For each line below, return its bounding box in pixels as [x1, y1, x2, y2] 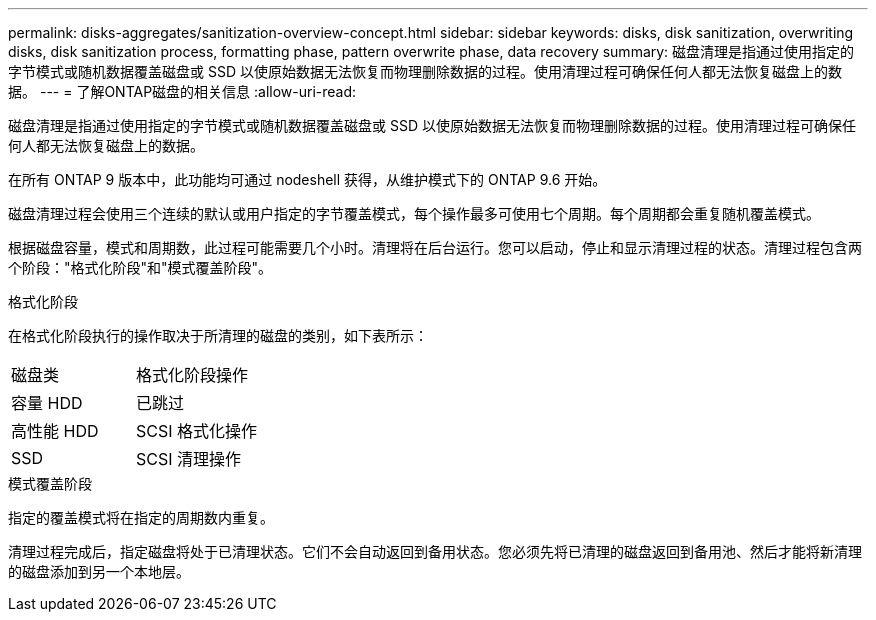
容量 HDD [11, 393, 83, 413]
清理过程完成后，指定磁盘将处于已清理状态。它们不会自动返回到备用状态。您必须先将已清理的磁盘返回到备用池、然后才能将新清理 [8, 543, 862, 560]
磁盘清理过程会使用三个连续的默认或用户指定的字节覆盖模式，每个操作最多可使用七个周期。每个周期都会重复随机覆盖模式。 [8, 205, 820, 222]
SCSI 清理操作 [136, 449, 242, 469]
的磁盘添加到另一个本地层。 [8, 563, 190, 580]
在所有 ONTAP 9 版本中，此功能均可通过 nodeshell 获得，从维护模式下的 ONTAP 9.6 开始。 [8, 171, 607, 188]
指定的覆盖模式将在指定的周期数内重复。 [8, 509, 274, 526]
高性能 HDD [11, 421, 99, 441]
